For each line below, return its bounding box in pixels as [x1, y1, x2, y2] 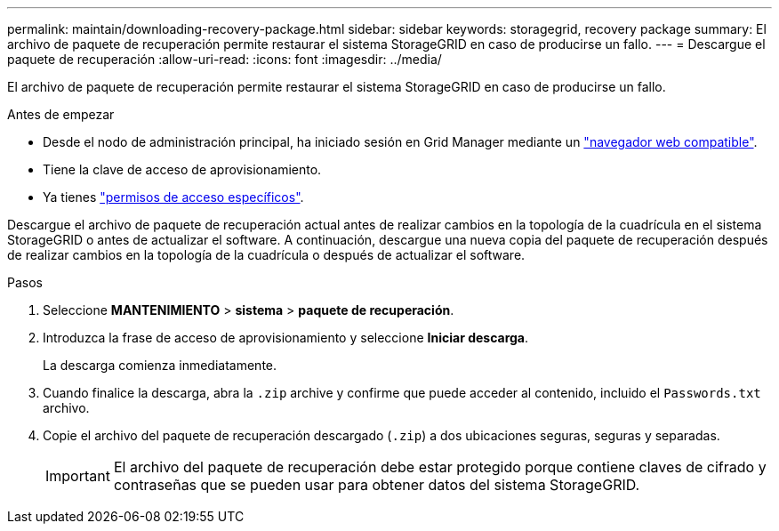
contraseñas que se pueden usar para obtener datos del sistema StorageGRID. [113, 476, 640, 494]
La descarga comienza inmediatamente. [43, 358, 277, 373]
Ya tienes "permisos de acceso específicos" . [43, 189, 304, 205]
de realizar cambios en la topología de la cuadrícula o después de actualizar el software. [7, 247, 526, 262]
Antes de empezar [7, 107, 115, 122]
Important [45, 467, 110, 485]
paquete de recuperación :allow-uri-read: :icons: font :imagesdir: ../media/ [7, 52, 442, 67]
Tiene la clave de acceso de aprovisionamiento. [43, 162, 322, 177]
